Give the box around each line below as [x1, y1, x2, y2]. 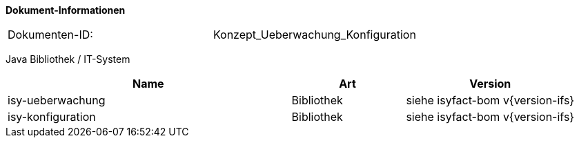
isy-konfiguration [8, 110, 96, 124]
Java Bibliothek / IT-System [6, 53, 130, 65]
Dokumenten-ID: [8, 28, 93, 41]
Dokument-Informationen [6, 4, 126, 16]
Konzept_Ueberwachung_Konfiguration [213, 28, 416, 41]
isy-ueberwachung [8, 93, 106, 107]
